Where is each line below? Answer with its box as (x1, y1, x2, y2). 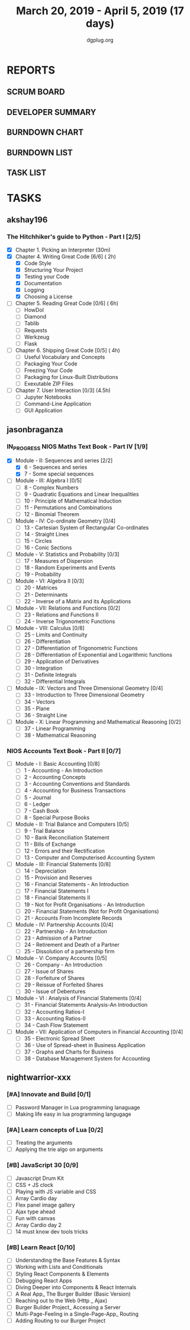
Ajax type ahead (15, 1208, 56, 1215)
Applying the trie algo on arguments (15, 1146, 103, 1153)
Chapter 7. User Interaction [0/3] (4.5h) (15, 387, 111, 394)
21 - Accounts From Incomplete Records (24, 914, 123, 921)
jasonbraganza (7, 424, 64, 434)
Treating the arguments (15, 1139, 73, 1146)
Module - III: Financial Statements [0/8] (15, 861, 111, 868)
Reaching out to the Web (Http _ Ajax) (15, 1297, 108, 1304)
